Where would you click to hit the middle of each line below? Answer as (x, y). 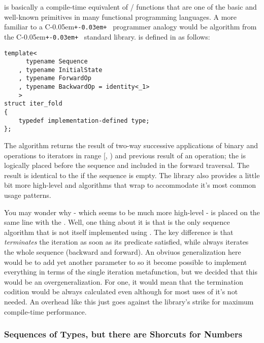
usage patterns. (28, 195)
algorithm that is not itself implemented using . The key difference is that (119, 232)
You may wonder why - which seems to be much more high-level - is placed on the (132, 212)
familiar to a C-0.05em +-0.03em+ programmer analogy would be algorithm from (130, 27)
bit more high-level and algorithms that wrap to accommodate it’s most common (130, 185)
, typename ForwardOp (55, 78)
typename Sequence (57, 62)
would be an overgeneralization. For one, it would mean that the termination (124, 281)
